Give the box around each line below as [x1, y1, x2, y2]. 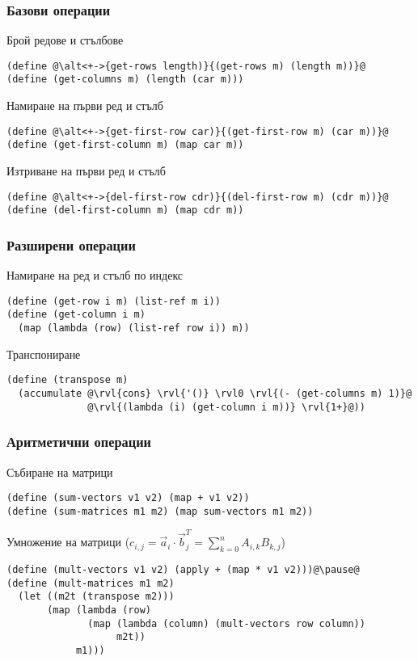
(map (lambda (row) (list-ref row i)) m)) [18, 322, 250, 335]
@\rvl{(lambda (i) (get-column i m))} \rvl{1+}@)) [87, 401, 365, 413]
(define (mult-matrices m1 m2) [6, 577, 175, 589]
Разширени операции [6, 234, 136, 255]
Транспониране [6, 345, 81, 362]
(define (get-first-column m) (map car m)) [6, 139, 244, 151]
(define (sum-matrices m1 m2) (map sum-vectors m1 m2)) [6, 505, 314, 517]
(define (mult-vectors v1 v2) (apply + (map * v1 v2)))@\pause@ [6, 563, 360, 575]
